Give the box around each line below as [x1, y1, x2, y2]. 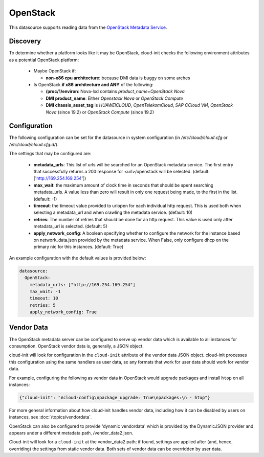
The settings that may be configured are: [9, 151, 91, 157]
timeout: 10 [29, 296, 59, 301]
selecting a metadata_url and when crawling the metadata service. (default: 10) [33, 209, 193, 215]
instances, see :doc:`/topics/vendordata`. [9, 414, 92, 420]
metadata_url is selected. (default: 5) [33, 223, 108, 229]
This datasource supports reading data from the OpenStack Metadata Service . [9, 24, 167, 30]
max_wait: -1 [29, 289, 61, 294]
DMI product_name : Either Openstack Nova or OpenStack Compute [45, 95, 183, 101]
